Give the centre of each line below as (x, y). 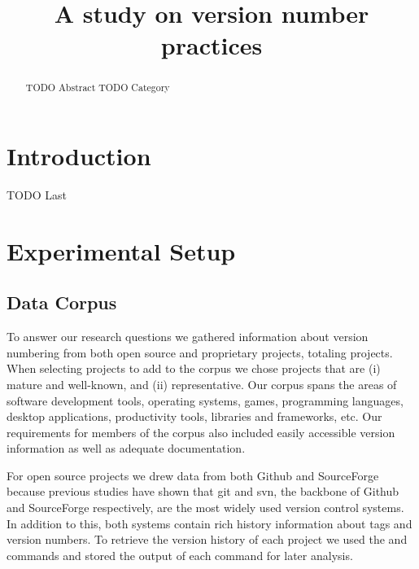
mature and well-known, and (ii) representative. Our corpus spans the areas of (202, 384)
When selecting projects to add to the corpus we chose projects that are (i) (194, 368)
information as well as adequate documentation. (126, 448)
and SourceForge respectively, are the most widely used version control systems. (205, 508)
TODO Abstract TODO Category (98, 88)
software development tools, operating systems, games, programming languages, (205, 400)
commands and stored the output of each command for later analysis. (180, 555)
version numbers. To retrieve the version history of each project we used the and (207, 539)
